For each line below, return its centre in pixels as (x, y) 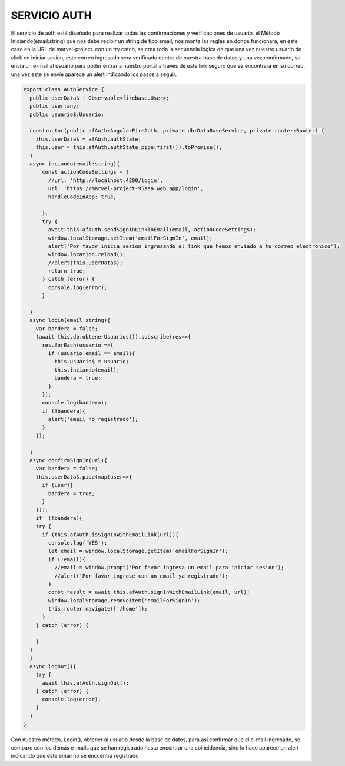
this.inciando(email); (87, 370)
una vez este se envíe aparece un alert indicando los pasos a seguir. (94, 74)
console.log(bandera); (75, 403)
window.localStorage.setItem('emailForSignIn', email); (130, 238)
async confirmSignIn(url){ (69, 460)
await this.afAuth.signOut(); (86, 683)
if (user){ (58, 485)
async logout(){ (53, 666)
